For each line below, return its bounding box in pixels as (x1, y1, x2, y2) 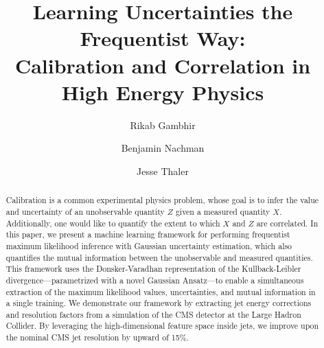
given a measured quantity (175, 205, 270, 217)
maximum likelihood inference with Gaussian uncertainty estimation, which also (5, 240, 292, 251)
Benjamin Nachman (121, 141, 205, 155)
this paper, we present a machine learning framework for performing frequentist (5, 229, 290, 240)
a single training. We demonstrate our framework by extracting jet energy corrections (5, 297, 312, 309)
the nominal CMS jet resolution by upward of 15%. (5, 332, 189, 343)
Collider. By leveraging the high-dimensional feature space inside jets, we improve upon (5, 320, 319, 332)
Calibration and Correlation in (14, 51, 311, 79)
